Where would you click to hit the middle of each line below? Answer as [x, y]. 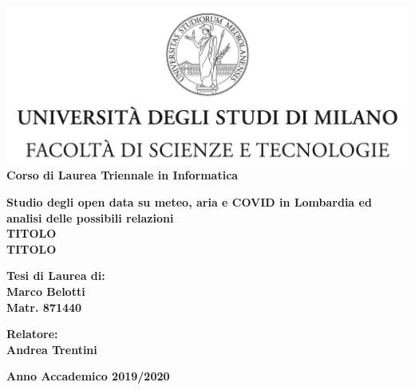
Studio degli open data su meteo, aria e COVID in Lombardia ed [189, 202]
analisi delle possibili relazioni [90, 217]
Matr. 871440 [44, 307]
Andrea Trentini [52, 349]
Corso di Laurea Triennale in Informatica [123, 175]
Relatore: [32, 334]
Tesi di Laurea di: [56, 276]
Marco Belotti [46, 292]
